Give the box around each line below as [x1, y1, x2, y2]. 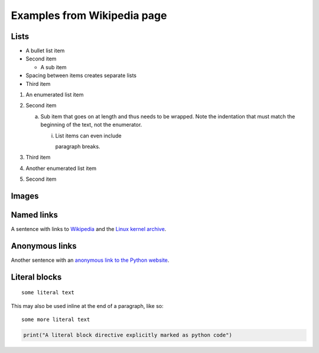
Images [11, 191, 39, 201]
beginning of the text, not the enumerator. [40, 121, 142, 129]
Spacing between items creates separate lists [25, 72, 137, 79]
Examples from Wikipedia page [11, 9, 167, 22]
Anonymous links [11, 240, 77, 251]
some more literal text [21, 316, 90, 323]
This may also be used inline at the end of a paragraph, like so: [11, 302, 164, 309]
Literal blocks [11, 272, 62, 282]
